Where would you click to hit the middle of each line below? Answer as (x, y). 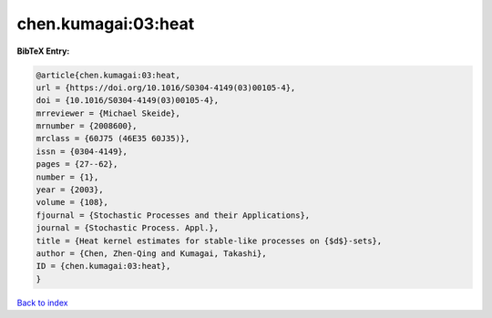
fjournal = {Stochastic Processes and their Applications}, (173, 215)
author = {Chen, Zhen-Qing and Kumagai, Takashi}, (152, 254)
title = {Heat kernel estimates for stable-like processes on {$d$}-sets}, (209, 241)
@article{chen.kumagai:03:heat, (108, 75)
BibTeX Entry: (43, 51)
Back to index (42, 303)
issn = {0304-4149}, (82, 151)
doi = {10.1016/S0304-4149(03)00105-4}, (127, 101)
